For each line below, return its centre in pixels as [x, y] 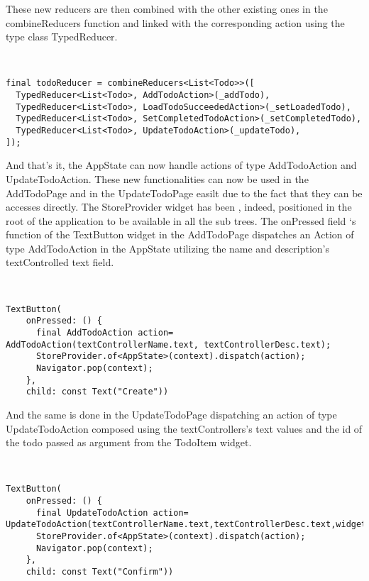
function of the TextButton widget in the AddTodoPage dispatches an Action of [180, 234]
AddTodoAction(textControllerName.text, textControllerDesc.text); [169, 344]
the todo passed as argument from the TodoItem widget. [129, 442]
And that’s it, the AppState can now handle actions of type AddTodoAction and [181, 165]
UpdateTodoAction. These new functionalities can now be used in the [157, 178]
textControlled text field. [60, 262]
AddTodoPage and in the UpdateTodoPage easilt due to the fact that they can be [184, 193]
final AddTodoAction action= [105, 332]
